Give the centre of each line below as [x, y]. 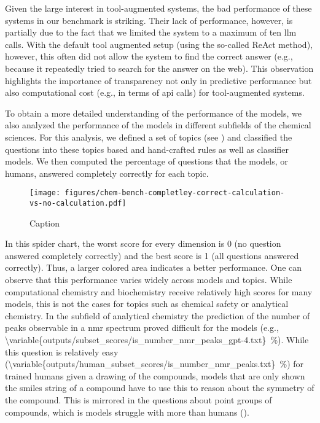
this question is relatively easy [62, 351]
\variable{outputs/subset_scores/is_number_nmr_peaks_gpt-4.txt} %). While [157, 339]
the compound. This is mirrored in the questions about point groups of [139, 399]
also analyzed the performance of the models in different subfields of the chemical [158, 125]
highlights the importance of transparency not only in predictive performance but [158, 80]
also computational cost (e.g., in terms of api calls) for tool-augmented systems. [155, 92]
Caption [45, 223]
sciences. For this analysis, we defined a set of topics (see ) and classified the [149, 137]
